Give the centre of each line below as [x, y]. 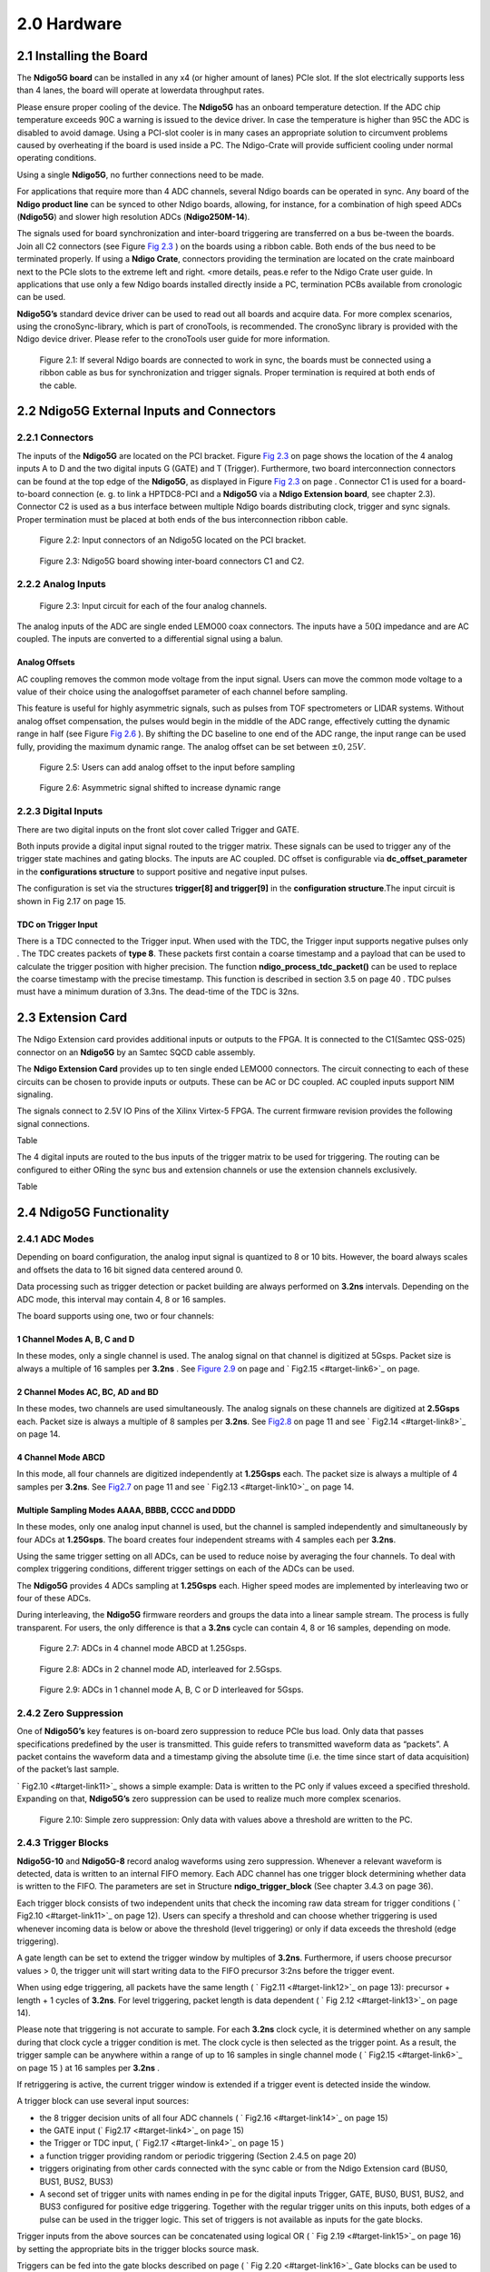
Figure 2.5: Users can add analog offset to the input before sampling [167, 767]
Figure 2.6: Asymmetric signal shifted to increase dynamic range [160, 788]
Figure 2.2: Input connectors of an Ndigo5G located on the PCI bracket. [173, 540]
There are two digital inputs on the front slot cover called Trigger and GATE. [158, 829]
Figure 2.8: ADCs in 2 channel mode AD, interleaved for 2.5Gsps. [161, 1669]
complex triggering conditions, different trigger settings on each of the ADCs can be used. [186, 1569]
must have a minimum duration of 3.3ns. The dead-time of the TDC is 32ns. [158, 992]
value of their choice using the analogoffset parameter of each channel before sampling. [182, 692]
